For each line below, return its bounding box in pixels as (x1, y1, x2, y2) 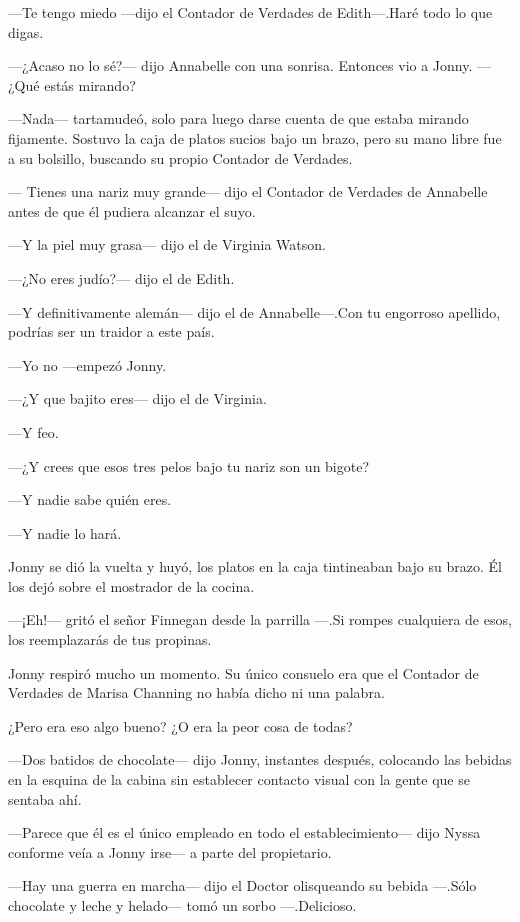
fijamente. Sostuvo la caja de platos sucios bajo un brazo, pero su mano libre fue (8, 127, 502, 148)
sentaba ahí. (8, 788, 82, 809)
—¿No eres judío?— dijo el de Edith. (8, 267, 235, 288)
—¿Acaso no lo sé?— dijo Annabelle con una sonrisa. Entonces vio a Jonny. (8, 55, 473, 76)
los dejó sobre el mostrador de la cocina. (8, 575, 255, 596)
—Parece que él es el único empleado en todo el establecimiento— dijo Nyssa (8, 822, 481, 843)
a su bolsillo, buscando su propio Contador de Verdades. (8, 147, 353, 168)
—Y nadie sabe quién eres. (8, 489, 172, 510)
